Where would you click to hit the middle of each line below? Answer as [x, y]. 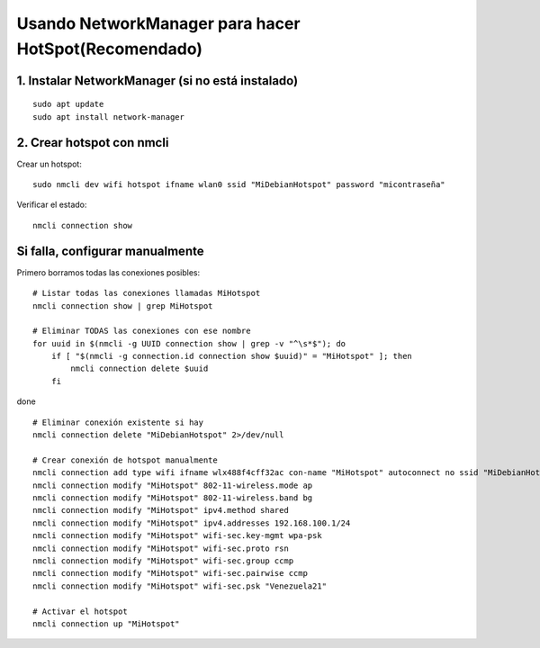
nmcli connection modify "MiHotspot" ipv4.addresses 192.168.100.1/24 [192, 523]
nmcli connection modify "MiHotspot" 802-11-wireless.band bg [173, 498]
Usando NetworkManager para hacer [158, 23]
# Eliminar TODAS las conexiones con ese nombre [142, 331]
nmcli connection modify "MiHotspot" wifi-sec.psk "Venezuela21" [180, 586]
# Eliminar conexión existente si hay [118, 422]
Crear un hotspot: [49, 164]
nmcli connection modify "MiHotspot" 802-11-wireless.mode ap [173, 485]
